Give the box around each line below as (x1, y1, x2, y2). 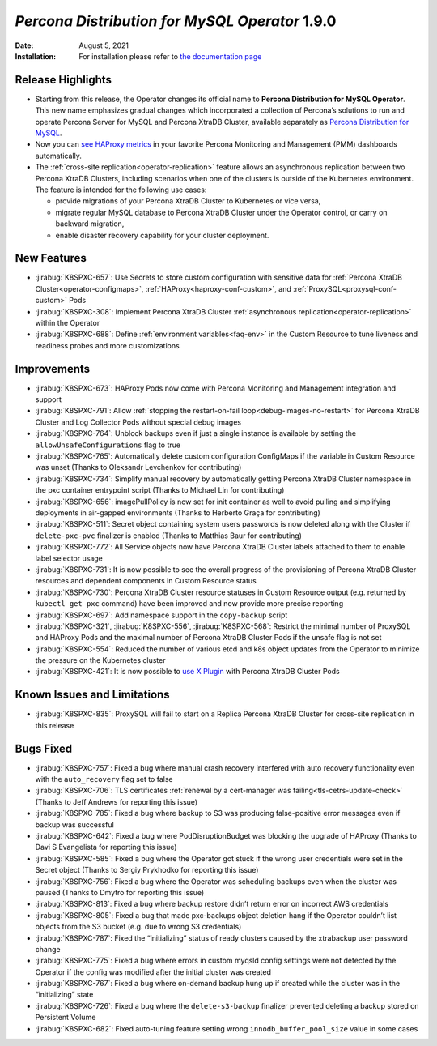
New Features (15, 251, 87, 265)
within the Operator (35, 318, 100, 327)
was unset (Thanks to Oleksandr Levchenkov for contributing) (35, 463, 242, 472)
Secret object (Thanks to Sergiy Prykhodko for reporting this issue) (35, 865, 259, 875)
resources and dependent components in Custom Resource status (35, 576, 257, 586)
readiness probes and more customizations (35, 340, 180, 350)
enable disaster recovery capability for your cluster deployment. (55, 230, 269, 240)
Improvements (15, 361, 91, 376)
